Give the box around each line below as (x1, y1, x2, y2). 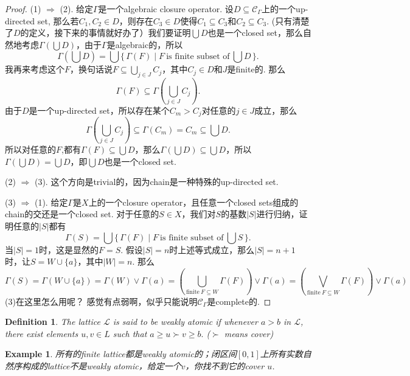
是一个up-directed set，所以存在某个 (29, 103, 170, 116)
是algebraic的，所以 (106, 38, 183, 50)
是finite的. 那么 (227, 63, 286, 75)
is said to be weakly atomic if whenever (113, 315, 258, 328)
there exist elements (5, 327, 78, 339)
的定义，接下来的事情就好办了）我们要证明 (20, 26, 191, 39)
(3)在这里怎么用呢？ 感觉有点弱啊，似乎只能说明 (5, 294, 198, 307)
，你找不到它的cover (185, 359, 265, 372)
